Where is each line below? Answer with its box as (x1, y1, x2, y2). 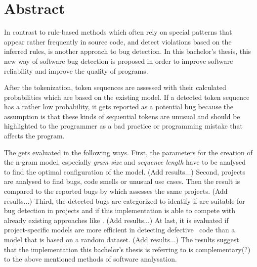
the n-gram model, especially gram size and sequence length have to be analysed (4, 157, 246, 167)
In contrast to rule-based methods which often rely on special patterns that (4, 27, 232, 37)
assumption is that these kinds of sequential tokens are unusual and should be (4, 111, 240, 121)
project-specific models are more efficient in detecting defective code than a (4, 224, 235, 235)
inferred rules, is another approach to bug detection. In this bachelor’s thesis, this (4, 46, 251, 56)
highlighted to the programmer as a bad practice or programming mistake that (4, 121, 243, 131)
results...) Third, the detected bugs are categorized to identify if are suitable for (4, 195, 245, 206)
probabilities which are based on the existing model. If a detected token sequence (4, 91, 250, 102)
